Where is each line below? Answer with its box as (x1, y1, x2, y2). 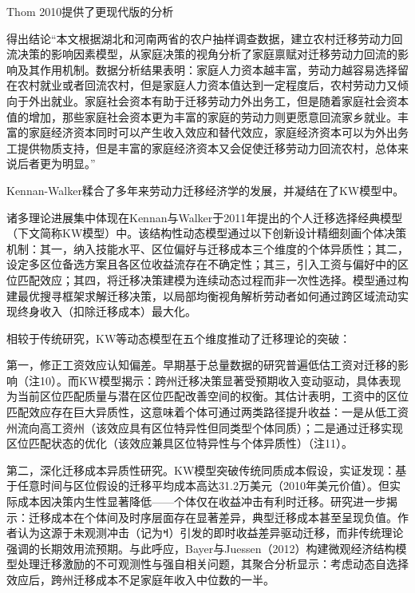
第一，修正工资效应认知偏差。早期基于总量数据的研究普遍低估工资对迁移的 (6, 356, 397, 373)
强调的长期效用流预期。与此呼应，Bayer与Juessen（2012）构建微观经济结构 (6, 539, 396, 556)
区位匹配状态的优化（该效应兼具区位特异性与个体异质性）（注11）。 (6, 435, 353, 452)
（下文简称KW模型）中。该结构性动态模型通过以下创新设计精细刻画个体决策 (6, 225, 407, 241)
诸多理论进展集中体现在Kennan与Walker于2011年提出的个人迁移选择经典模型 (6, 209, 403, 225)
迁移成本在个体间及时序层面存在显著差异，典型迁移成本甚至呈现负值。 (28, 508, 397, 525)
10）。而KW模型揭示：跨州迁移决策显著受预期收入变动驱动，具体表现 (39, 372, 401, 388)
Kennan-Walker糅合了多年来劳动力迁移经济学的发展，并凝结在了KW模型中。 (6, 181, 405, 198)
